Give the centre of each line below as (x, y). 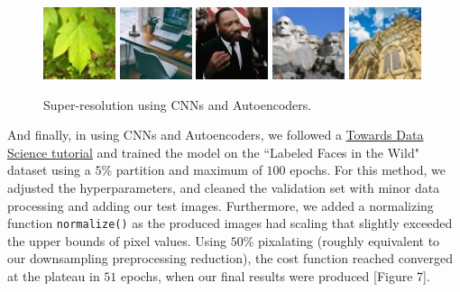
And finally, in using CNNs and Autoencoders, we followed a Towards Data (216, 135)
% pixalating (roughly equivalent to (341, 240)
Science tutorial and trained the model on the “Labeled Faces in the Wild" (213, 152)
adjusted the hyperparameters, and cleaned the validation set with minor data (224, 187)
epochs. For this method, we (368, 170)
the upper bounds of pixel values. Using (117, 240)
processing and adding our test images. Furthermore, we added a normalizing (221, 205)
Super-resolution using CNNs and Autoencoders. (178, 104)
